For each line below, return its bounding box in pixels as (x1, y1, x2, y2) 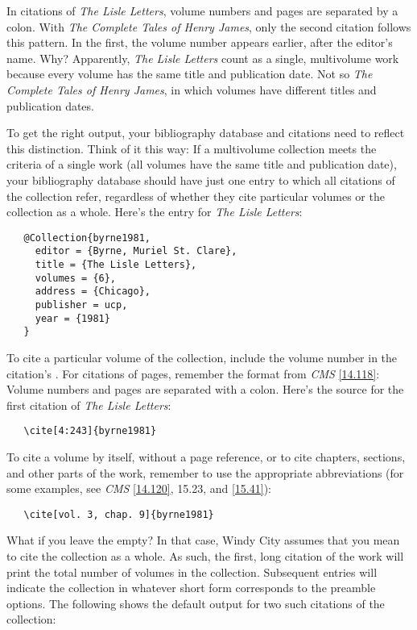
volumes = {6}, (35, 272, 117, 284)
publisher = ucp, (35, 299, 128, 311)
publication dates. (6, 97, 94, 114)
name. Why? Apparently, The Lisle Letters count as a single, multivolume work (6, 49, 399, 66)
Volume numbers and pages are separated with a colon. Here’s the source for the (6, 381, 404, 398)
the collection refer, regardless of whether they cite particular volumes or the (6, 187, 385, 204)
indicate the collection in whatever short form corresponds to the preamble (6, 579, 376, 596)
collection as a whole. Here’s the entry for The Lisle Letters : (6, 203, 303, 220)
